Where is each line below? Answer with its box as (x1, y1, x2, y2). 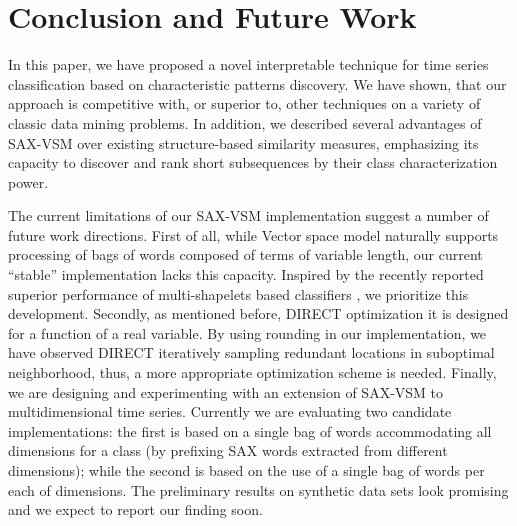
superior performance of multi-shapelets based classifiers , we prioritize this (8, 283, 469, 304)
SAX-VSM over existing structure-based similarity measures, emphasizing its (8, 132, 479, 153)
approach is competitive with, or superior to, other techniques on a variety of (8, 93, 481, 114)
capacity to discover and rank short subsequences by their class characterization (8, 152, 498, 173)
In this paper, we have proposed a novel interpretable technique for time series (8, 54, 489, 75)
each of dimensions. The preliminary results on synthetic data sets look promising (8, 479, 509, 500)
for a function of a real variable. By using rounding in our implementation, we (8, 322, 487, 343)
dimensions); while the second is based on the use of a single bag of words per (8, 460, 485, 480)
